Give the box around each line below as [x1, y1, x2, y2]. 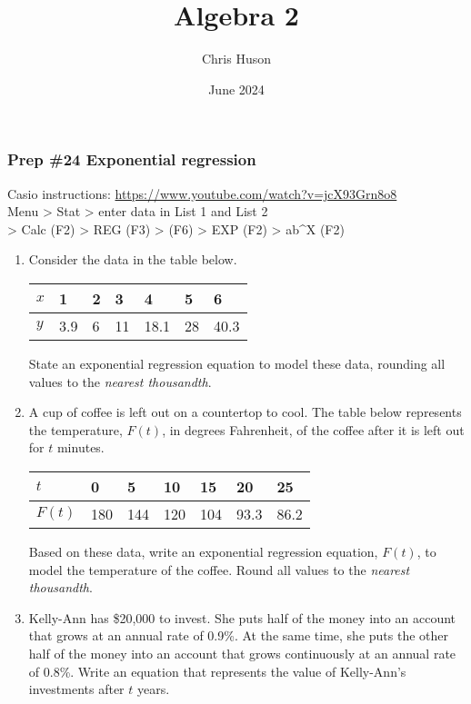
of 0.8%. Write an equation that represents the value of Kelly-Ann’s [28, 661, 406, 680]
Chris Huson [201, 49, 272, 68]
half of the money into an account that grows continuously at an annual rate [28, 643, 456, 662]
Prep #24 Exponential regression [7, 148, 256, 171]
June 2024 [208, 79, 265, 98]
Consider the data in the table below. [28, 250, 237, 269]
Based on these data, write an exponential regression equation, [28, 541, 378, 560]
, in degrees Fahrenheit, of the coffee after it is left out [162, 420, 465, 439]
